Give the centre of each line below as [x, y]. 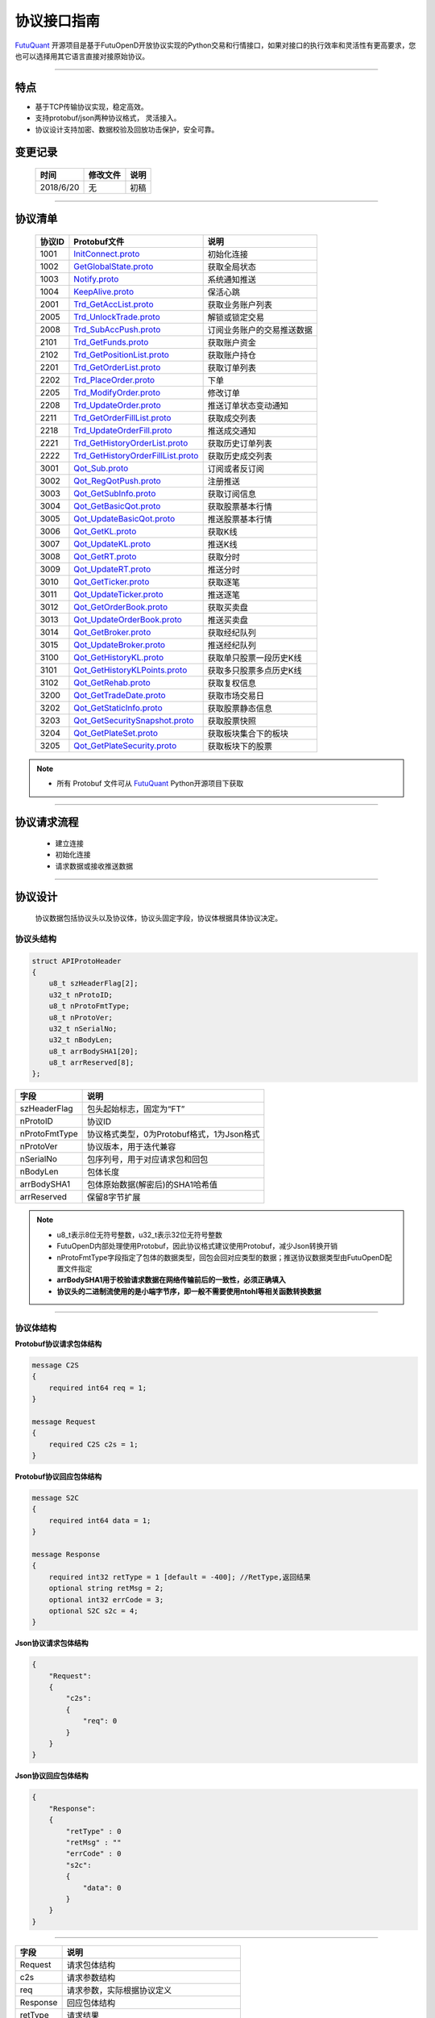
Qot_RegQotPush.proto [117, 481]
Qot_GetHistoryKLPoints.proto [130, 670]
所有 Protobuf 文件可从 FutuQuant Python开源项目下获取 [150, 784]
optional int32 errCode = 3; [106, 1599]
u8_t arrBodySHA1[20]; [93, 1051]
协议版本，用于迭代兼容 [132, 1147]
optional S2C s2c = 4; [93, 1611]
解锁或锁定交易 [236, 317]
